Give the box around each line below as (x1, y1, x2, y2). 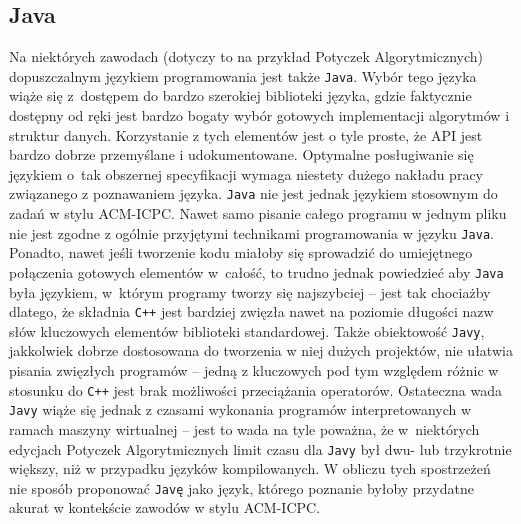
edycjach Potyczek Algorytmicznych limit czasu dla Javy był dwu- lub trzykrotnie (9, 438, 512, 459)
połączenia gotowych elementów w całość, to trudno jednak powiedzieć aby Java (9, 261, 504, 282)
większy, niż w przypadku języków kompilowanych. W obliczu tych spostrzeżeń (9, 458, 491, 479)
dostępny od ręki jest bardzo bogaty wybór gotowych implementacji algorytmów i (9, 105, 510, 126)
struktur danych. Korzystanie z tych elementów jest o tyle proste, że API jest (9, 124, 483, 145)
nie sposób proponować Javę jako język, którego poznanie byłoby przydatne (9, 477, 474, 498)
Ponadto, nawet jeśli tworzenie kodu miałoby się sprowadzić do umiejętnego (9, 242, 473, 263)
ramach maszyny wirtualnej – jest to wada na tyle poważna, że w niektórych (9, 418, 480, 439)
